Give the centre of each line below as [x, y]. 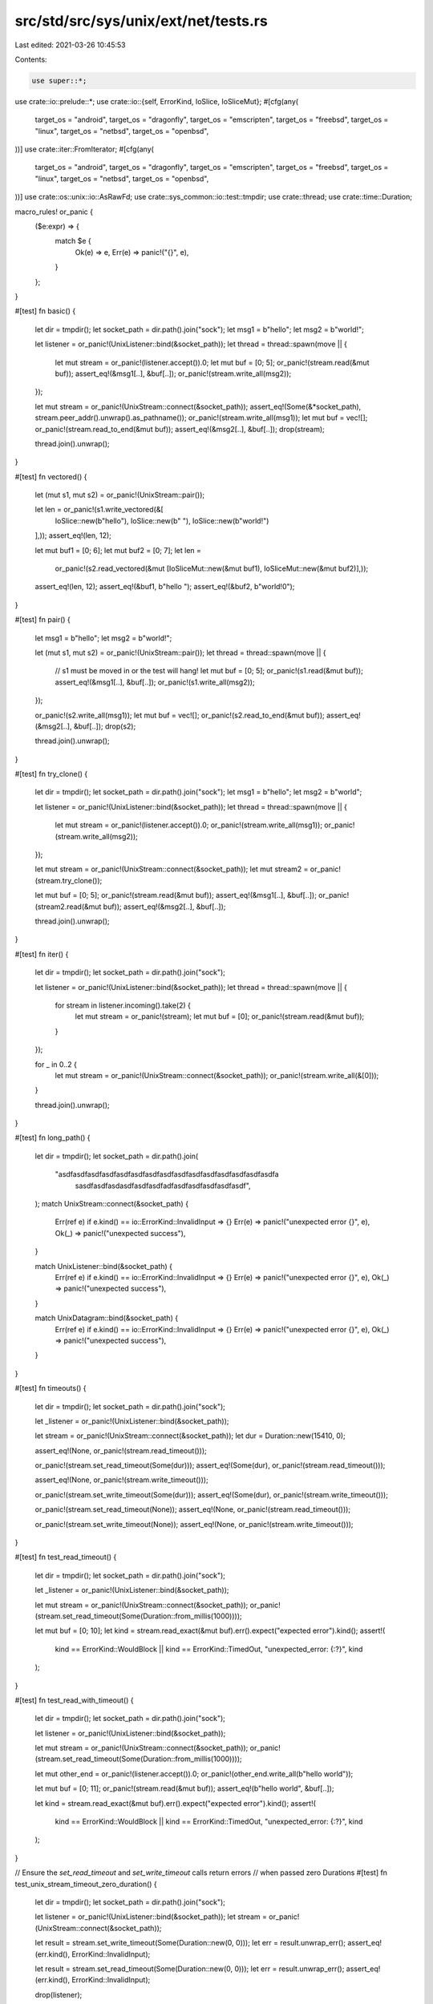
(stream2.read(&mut [68, 907]
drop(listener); [59, 1994]
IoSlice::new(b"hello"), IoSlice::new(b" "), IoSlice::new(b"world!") [162, 520]
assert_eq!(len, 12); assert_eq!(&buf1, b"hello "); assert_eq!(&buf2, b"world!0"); [165, 587]
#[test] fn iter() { [42, 954]
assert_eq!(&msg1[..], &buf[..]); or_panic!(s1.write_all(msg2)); [155, 682]
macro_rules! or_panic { [54, 212]
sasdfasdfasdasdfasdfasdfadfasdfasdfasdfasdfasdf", [163, 1186]
